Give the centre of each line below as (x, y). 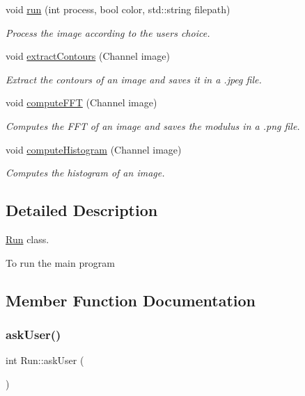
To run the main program (60, 262)
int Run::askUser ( (45, 360)
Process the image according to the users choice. (108, 32)
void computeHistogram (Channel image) (94, 149)
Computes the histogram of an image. (85, 173)
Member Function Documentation (131, 300)
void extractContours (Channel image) (88, 56)
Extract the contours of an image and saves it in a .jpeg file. (134, 79)
